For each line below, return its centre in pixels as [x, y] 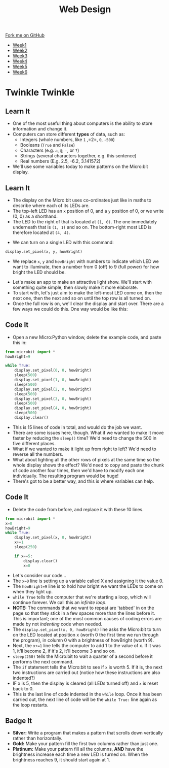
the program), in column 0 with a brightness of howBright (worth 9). [83, 640]
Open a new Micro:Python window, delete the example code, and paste [87, 337]
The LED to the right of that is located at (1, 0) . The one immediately [85, 222]
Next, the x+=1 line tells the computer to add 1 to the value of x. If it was [87, 645]
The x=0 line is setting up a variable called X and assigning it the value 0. [88, 581]
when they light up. [33, 591]
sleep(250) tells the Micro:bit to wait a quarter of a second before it [82, 656]
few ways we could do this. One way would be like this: [70, 309]
